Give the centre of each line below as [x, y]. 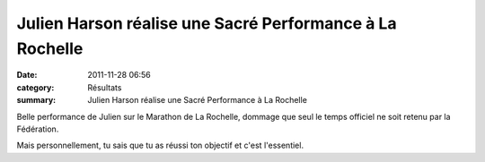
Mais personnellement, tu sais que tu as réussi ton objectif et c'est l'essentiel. [160, 145]
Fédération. [38, 129]
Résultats [105, 87]
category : [35, 87]
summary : [36, 100]
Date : [27, 75]
